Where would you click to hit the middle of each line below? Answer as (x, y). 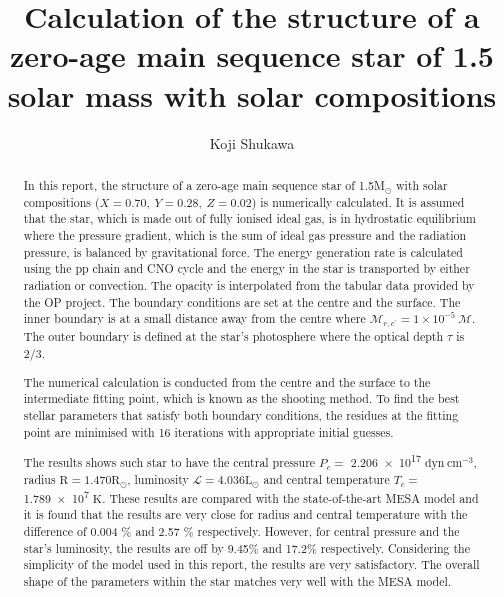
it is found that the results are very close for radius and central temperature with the (245, 514)
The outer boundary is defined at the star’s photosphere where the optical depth (233, 336)
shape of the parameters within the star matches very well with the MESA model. (237, 580)
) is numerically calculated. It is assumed (358, 201)
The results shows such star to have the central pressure (169, 462)
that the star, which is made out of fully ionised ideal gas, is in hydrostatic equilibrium (249, 218)
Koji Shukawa (252, 142)
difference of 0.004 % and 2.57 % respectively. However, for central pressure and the (241, 530)
